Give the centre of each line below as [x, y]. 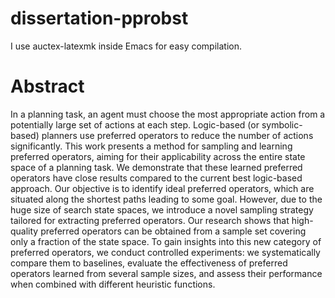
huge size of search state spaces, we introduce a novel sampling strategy [162, 209]
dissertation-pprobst [99, 18]
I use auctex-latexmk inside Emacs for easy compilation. [126, 46]
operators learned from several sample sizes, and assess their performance [166, 273]
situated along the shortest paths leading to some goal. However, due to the [166, 199]
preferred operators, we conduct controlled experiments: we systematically [165, 252]
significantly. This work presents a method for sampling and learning [151, 146]
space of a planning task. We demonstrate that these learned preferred [156, 167]
